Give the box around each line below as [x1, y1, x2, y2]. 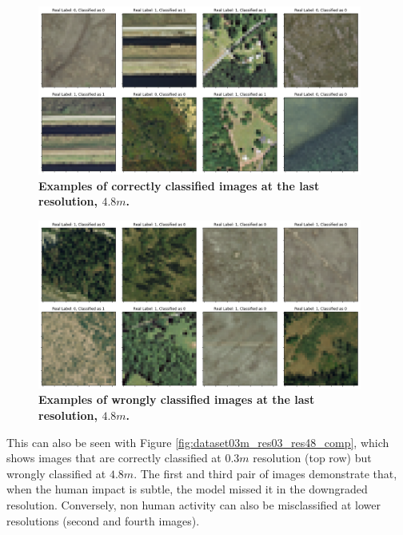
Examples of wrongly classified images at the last [38, 391, 315, 408]
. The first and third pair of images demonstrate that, [134, 465, 397, 481]
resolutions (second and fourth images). [6, 512, 200, 529]
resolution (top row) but [253, 449, 372, 466]
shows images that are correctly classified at [6, 449, 221, 466]
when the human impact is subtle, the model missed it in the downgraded [6, 481, 368, 497]
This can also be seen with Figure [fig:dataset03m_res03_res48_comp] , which [6, 433, 389, 450]
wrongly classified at [6, 465, 106, 481]
